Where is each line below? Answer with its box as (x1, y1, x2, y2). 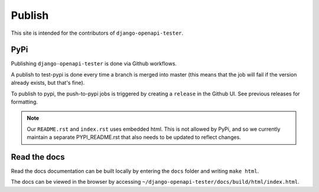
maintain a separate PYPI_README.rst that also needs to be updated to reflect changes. (27, 134, 242, 141)
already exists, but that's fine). (11, 80, 85, 87)
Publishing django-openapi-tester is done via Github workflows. (11, 60, 177, 67)
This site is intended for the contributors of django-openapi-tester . (11, 29, 184, 37)
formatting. (11, 98, 38, 105)
